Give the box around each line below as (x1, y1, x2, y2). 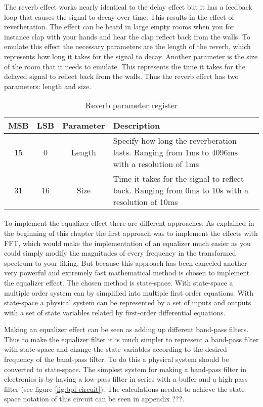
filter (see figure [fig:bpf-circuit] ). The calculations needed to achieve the (4, 383, 228, 394)
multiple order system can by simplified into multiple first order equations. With (4, 287, 253, 298)
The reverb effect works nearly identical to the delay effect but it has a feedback (4, 2, 252, 12)
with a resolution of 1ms (113, 158, 199, 170)
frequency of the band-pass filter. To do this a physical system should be (4, 354, 229, 364)
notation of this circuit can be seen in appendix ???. (23, 393, 185, 404)
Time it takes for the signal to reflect (113, 173, 244, 185)
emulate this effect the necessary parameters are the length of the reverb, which (4, 41, 251, 52)
